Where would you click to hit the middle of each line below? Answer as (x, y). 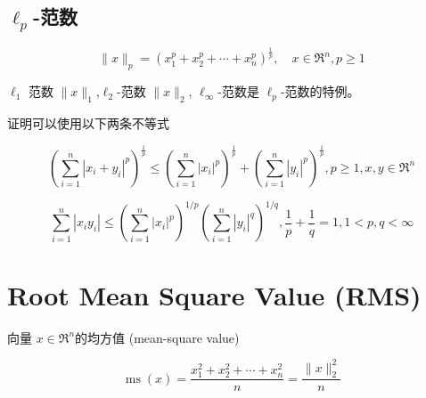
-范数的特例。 (320, 91)
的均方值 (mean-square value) (157, 337)
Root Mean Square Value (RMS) (214, 294)
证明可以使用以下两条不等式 (88, 122)
